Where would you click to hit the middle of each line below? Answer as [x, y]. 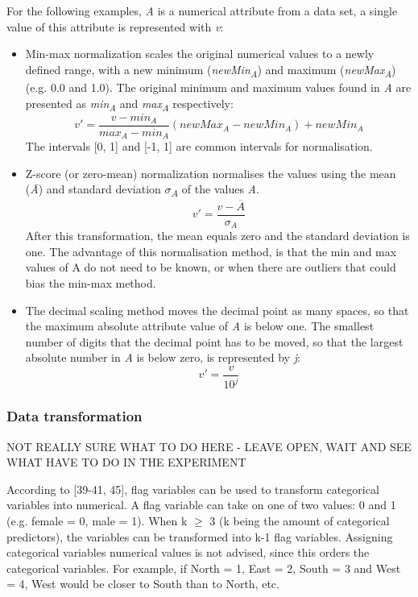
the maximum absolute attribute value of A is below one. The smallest [200, 326]
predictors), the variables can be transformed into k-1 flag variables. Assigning [200, 536]
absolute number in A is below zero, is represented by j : [163, 357]
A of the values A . [215, 190]
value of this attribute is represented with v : [115, 26]
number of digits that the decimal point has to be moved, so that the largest [214, 341]
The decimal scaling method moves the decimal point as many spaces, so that [217, 310]
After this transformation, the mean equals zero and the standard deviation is [217, 236]
